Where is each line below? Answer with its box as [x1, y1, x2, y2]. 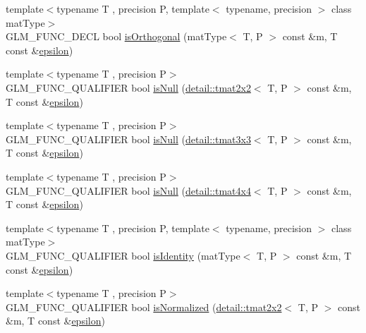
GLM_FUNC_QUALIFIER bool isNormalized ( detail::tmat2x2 [6, 299, 282, 314]
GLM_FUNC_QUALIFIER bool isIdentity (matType [6, 248, 240, 262]
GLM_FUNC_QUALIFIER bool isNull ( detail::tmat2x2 [6, 80, 251, 95]
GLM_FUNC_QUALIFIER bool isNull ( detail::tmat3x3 [6, 131, 251, 146]
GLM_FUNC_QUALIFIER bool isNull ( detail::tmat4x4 [6, 183, 251, 198]
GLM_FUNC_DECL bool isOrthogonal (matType [6, 29, 227, 44]
